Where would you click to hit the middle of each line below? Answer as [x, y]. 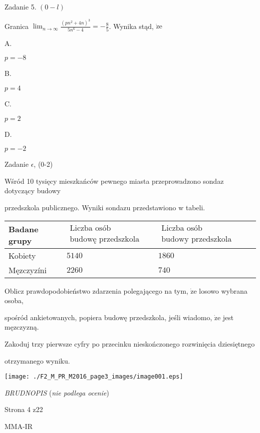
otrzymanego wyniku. [37, 360]
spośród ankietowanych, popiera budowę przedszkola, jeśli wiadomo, [108, 317]
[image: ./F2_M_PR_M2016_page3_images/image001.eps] [94, 377]
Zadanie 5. [20, 6]
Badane [23, 229]
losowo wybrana [223, 290]
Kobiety [22, 255]
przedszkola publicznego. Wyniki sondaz [66, 207]
